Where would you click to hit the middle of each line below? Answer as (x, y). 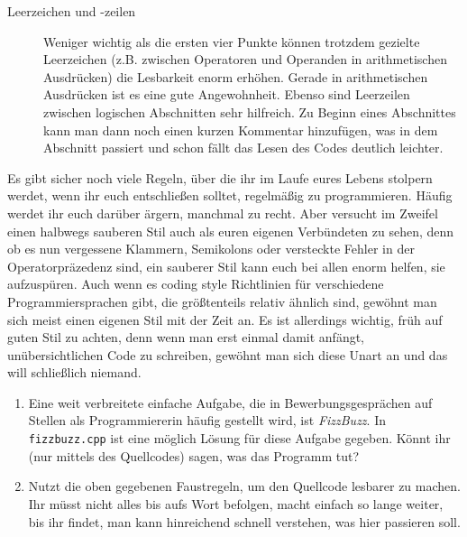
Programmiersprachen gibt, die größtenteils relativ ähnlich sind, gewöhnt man (222, 301)
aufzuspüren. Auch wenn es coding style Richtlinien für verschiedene (196, 284)
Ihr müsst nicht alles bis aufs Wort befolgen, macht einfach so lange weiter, (236, 503)
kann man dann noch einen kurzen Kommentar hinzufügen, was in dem (241, 130)
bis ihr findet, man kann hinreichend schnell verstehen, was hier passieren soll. (244, 521)
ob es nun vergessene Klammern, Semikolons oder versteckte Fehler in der (211, 249)
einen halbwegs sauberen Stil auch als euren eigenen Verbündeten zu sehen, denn (231, 231)
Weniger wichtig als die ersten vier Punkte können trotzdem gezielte (232, 41)
